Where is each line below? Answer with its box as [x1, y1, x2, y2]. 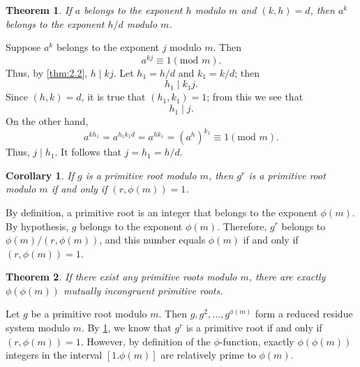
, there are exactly [248, 269, 326, 284]
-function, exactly [219, 334, 294, 348]
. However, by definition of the [80, 334, 211, 348]
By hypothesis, [6, 218, 69, 233]
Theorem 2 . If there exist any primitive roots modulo [6, 269, 237, 284]
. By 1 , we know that [81, 320, 172, 335]
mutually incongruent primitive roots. [63, 283, 223, 297]
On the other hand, [6, 114, 89, 128]
